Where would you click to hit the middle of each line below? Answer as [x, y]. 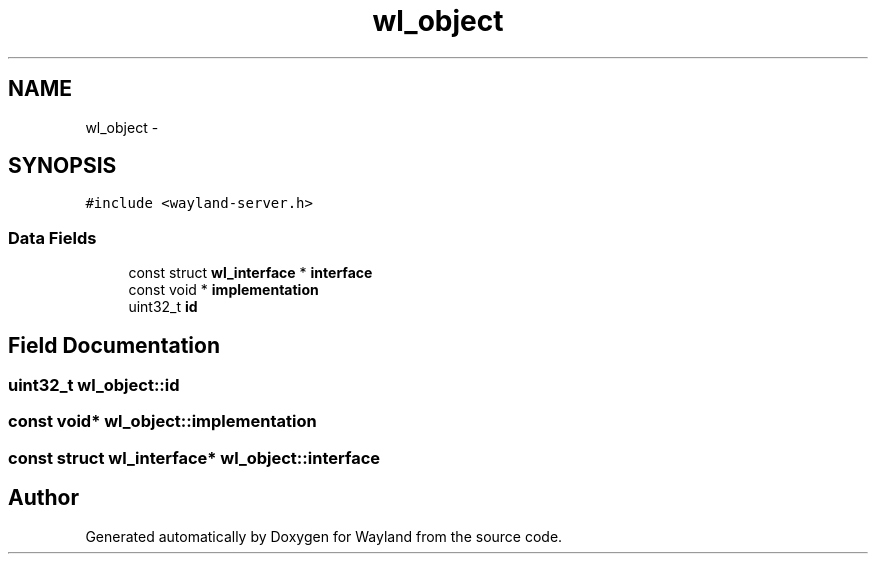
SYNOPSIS [62, 166]
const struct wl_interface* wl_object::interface [194, 457]
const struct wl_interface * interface [250, 273]
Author [43, 498]
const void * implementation [223, 290]
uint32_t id [163, 307]
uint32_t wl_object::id [94, 385]
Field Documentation [114, 345]
